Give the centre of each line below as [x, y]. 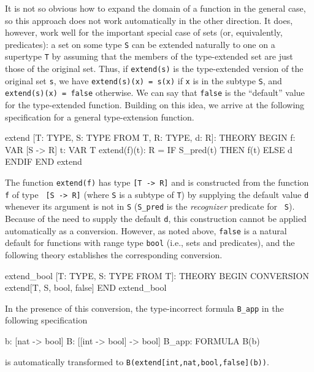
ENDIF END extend [44, 161]
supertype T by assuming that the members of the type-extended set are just [149, 56]
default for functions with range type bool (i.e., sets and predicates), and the [150, 243]
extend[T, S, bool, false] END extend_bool [86, 287]
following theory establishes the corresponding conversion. [114, 254]
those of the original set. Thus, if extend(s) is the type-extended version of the [154, 69]
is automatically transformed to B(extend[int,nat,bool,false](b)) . [137, 361]
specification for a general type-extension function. [100, 117]
